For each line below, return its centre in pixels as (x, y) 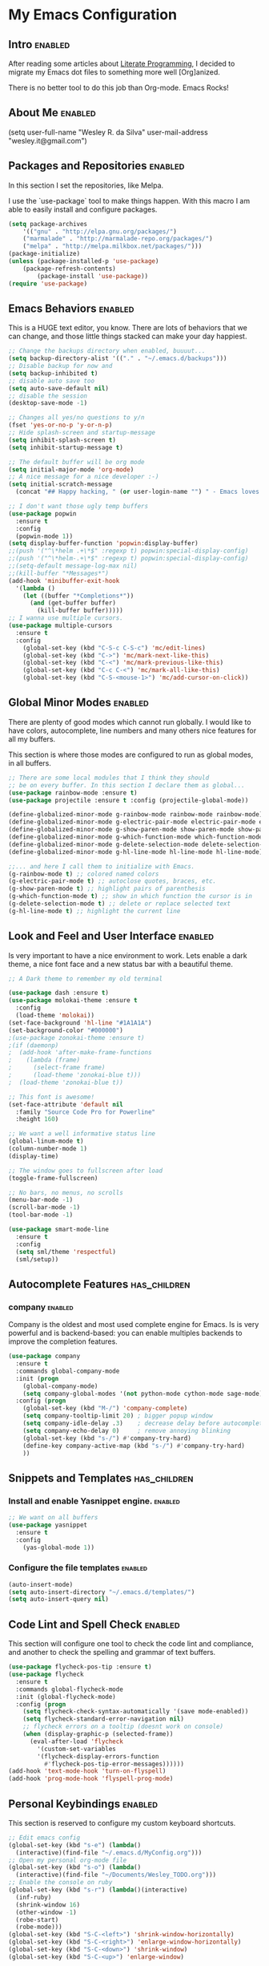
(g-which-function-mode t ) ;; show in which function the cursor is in (130, 896)
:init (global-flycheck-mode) (66, 1697)
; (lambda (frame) (44, 1060)
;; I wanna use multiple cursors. (66, 618)
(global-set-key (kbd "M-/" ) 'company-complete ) (105, 1409)
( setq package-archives (48, 224)
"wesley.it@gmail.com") (48, 140)
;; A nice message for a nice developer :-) (84, 477)
